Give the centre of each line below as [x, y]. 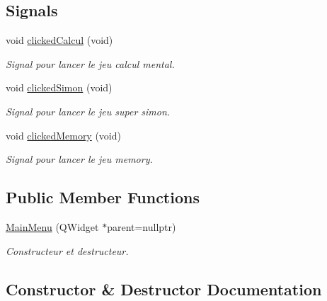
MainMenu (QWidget [52, 226]
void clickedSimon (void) [59, 87]
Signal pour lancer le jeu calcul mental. [90, 63]
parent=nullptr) [142, 226]
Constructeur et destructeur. [67, 250]
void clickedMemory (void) [63, 135]
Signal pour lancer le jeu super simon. [88, 111]
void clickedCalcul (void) [59, 40]
